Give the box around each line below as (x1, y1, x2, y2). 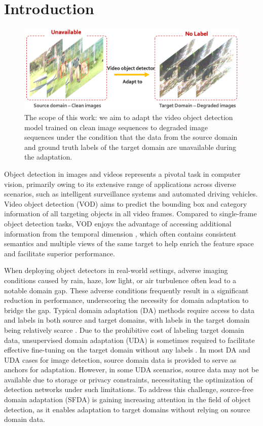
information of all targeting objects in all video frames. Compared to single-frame (4, 208, 257, 219)
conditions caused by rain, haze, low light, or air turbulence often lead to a (4, 275, 237, 285)
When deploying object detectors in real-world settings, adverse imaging (4, 265, 228, 276)
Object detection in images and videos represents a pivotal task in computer (4, 169, 241, 179)
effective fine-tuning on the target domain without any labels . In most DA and (4, 344, 250, 355)
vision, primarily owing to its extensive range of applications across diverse (4, 178, 236, 189)
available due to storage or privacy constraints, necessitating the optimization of (4, 374, 253, 384)
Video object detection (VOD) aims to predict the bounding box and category (4, 198, 247, 209)
